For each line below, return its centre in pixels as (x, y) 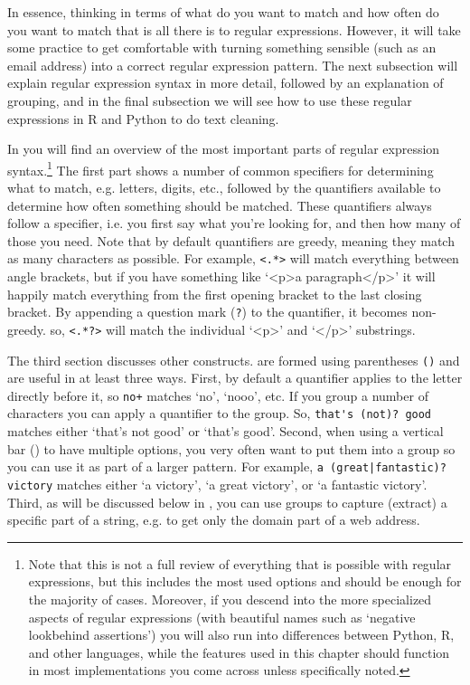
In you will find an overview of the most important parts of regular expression (224, 149)
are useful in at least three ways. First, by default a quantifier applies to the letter (235, 378)
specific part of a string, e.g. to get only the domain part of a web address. (214, 520)
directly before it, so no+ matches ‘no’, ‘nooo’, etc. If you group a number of (218, 395)
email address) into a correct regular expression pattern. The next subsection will (233, 65)
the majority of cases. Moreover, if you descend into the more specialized (230, 599)
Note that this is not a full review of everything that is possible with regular (240, 563)
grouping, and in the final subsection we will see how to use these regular (210, 100)
